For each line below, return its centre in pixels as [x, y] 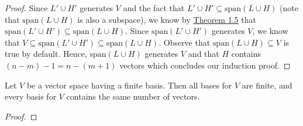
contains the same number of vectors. [133, 96]
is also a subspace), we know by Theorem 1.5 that [167, 19]
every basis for [31, 96]
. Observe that [185, 42]
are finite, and [267, 85]
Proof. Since [26, 8]
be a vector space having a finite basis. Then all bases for [129, 85]
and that [204, 54]
